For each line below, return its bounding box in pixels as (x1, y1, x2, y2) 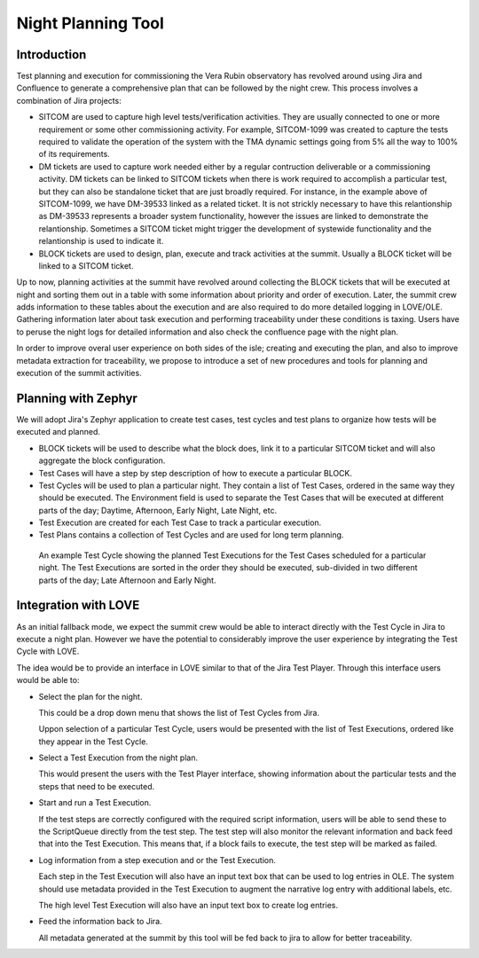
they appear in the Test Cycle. (38, 736, 148, 747)
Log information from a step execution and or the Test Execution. (38, 854, 277, 865)
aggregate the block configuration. (38, 455, 166, 466)
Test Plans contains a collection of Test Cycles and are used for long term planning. (38, 530, 344, 540)
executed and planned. (16, 427, 101, 437)
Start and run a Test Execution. (38, 797, 152, 808)
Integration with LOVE (16, 598, 140, 613)
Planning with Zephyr (16, 390, 137, 405)
